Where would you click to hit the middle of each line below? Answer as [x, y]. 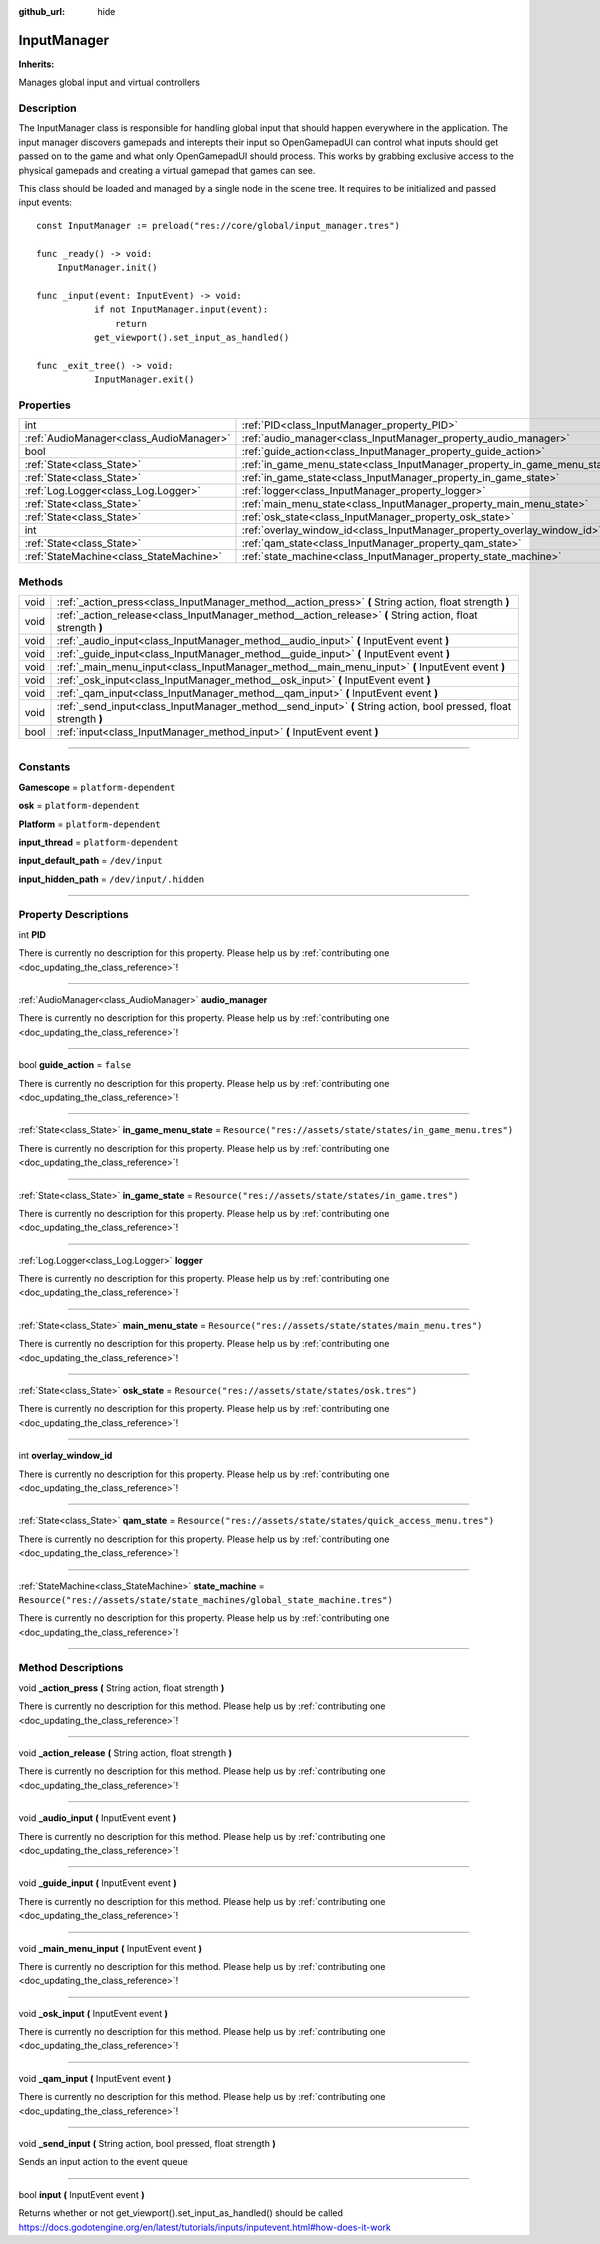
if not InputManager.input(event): [181, 309]
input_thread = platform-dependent [98, 842]
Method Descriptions [71, 1668]
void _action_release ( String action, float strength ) [125, 1753]
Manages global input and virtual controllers [109, 82]
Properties [45, 405]
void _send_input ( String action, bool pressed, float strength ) [147, 2144]
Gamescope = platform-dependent [97, 787]
